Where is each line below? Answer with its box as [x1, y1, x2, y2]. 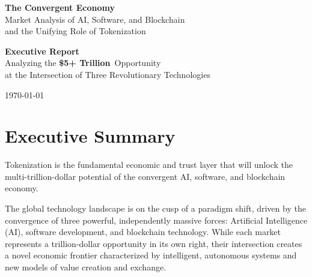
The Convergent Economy [5, 1, 115, 13]
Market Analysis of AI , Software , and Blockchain [5, 13, 185, 25]
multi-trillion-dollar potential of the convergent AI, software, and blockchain [5, 170, 286, 182]
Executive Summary [5, 124, 176, 148]
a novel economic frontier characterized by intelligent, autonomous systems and [5, 249, 297, 261]
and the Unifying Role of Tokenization [5, 25, 146, 37]
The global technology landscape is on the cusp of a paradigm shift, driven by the [5, 202, 306, 215]
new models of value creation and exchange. [5, 261, 167, 273]
